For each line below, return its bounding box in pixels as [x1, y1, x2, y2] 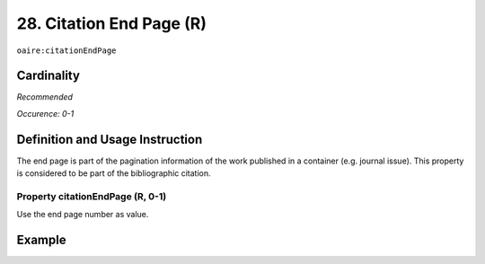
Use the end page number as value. [16, 209, 149, 220]
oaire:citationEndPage [16, 45, 117, 56]
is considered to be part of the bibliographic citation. [16, 168, 211, 179]
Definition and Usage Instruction [16, 131, 203, 147]
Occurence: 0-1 [16, 108, 75, 119]
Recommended [16, 92, 74, 102]
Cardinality [16, 68, 81, 84]
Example [16, 233, 66, 248]
